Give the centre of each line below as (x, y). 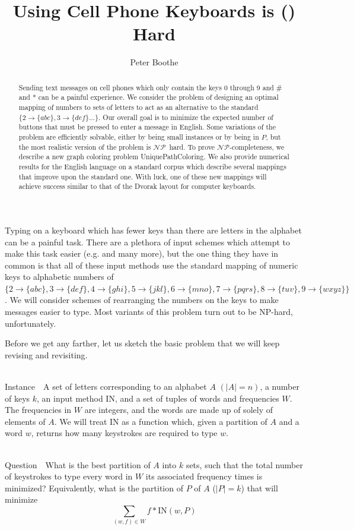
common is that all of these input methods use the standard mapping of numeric (152, 265)
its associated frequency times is (204, 476)
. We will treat (81, 421)
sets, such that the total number (244, 464)
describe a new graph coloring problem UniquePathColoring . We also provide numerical (154, 157)
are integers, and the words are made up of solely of (178, 410)
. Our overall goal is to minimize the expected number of (186, 117)
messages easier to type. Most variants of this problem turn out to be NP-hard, (149, 312)
